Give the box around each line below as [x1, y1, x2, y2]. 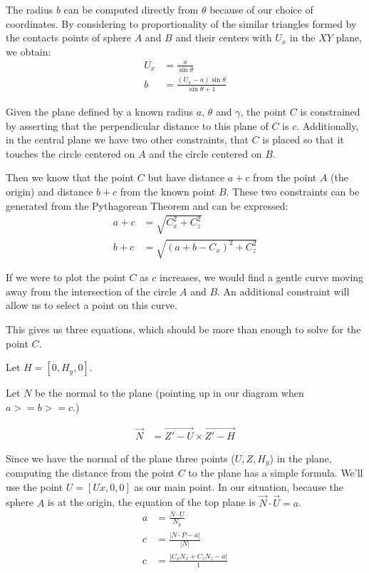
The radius [6, 2, 53, 16]
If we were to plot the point [6, 270, 126, 285]
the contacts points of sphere [6, 30, 132, 45]
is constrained [300, 103, 360, 118]
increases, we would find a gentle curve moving [160, 270, 364, 285]
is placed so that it [262, 132, 344, 147]
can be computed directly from [63, 2, 199, 16]
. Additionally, [296, 118, 359, 133]
